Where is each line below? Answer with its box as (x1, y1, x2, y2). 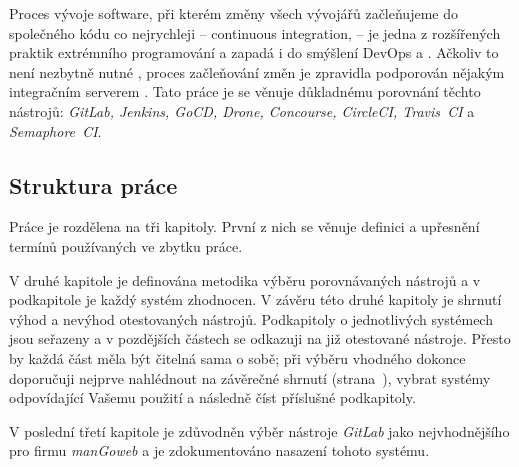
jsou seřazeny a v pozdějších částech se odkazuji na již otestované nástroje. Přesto (9, 328, 511, 349)
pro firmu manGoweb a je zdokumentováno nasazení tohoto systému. (9, 440, 430, 461)
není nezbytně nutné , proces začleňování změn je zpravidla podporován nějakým (9, 61, 505, 82)
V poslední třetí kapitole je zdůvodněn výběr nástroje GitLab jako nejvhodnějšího (9, 420, 510, 441)
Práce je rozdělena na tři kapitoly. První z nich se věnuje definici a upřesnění (9, 216, 480, 237)
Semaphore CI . (9, 120, 102, 141)
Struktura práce (9, 169, 178, 200)
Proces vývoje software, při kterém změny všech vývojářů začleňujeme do (9, 3, 458, 23)
